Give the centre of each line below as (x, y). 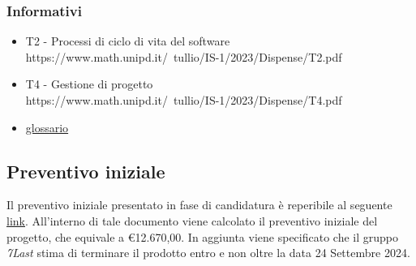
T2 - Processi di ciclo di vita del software (128, 41)
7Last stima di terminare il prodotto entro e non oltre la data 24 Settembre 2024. (208, 253)
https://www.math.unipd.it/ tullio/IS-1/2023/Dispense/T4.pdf (184, 100)
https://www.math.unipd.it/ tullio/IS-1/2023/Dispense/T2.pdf (184, 56)
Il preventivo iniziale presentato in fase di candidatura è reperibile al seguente (199, 205)
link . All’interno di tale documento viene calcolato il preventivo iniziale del (192, 220)
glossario (47, 127)
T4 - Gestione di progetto (89, 84)
